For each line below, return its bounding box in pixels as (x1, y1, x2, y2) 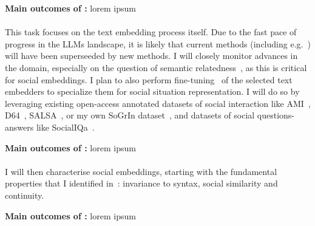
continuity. (5, 188, 44, 201)
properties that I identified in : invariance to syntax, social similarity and (5, 177, 278, 190)
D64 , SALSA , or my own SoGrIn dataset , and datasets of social (5, 109, 255, 122)
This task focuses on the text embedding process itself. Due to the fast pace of (5, 26, 297, 38)
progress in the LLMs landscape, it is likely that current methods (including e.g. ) (5, 37, 311, 50)
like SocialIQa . (36, 120, 95, 133)
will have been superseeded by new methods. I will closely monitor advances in (5, 49, 298, 62)
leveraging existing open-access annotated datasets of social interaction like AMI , (5, 97, 311, 109)
